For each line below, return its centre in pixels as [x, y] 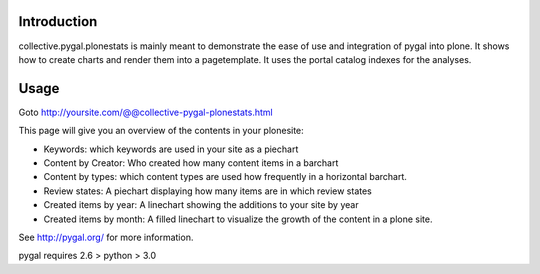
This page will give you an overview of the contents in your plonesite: [161, 131]
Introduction [58, 21]
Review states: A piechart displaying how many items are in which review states [207, 191]
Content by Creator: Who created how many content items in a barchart [191, 162]
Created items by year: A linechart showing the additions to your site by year [201, 205]
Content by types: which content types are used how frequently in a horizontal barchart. [225, 177]
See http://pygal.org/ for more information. [106, 237]
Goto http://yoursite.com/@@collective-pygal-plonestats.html [146, 112]
